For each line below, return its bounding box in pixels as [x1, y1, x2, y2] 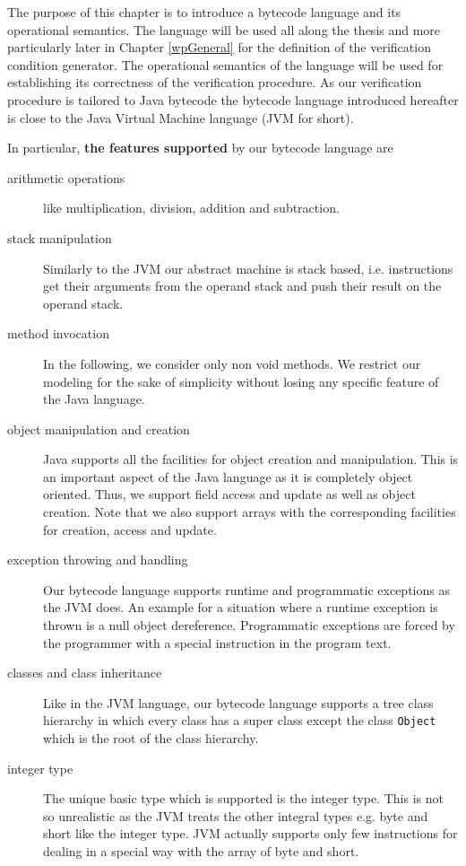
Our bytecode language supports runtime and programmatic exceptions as [43, 580, 450, 599]
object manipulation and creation [7, 419, 190, 438]
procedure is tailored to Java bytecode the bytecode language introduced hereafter [7, 90, 459, 109]
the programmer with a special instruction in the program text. [43, 633, 392, 652]
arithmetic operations [7, 168, 125, 187]
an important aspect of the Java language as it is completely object [43, 467, 413, 485]
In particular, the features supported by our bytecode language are [7, 138, 393, 157]
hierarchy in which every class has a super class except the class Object [43, 711, 436, 730]
